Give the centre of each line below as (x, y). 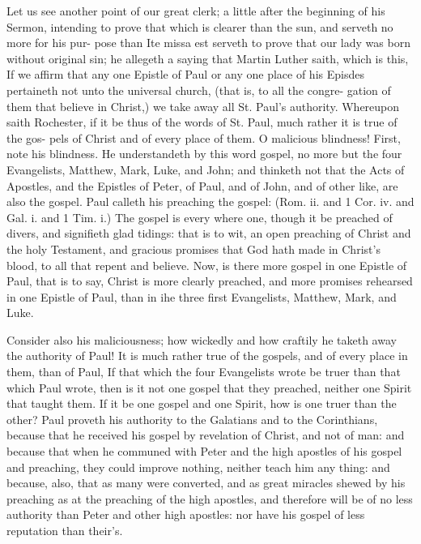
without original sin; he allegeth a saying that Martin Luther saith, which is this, (208, 58)
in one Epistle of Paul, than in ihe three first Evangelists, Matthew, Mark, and (202, 296)
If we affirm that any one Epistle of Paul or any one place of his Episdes (185, 74)
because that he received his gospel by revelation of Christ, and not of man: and (206, 435)
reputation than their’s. (65, 530)
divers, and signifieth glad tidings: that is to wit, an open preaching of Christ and (209, 233)
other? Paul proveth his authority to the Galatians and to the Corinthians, (192, 419)
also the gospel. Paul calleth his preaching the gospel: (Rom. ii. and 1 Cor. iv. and (210, 201)
